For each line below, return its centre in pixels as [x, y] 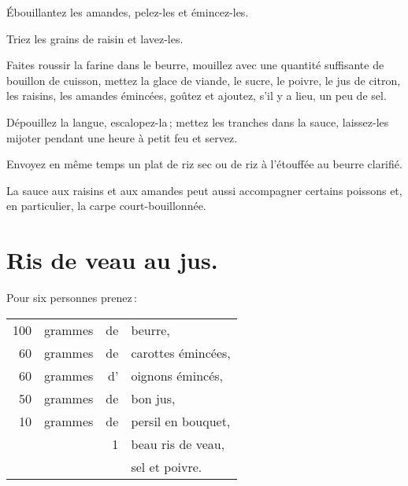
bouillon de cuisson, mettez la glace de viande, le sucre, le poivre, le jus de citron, [204, 80]
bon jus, [153, 398]
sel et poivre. [167, 466]
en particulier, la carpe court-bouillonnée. [106, 206]
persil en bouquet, [181, 421]
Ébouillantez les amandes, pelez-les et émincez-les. [128, 12]
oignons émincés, [177, 375]
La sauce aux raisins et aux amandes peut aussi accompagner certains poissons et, [204, 190]
